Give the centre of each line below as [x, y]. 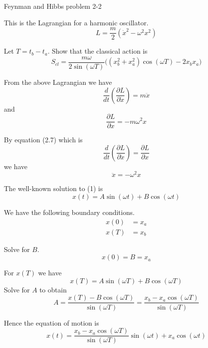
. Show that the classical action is [98, 51]
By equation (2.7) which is [43, 140]
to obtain [53, 289]
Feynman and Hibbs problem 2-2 [53, 6]
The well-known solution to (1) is [53, 188]
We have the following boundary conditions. [69, 212]
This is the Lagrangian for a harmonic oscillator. [76, 22]
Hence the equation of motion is [52, 322]
